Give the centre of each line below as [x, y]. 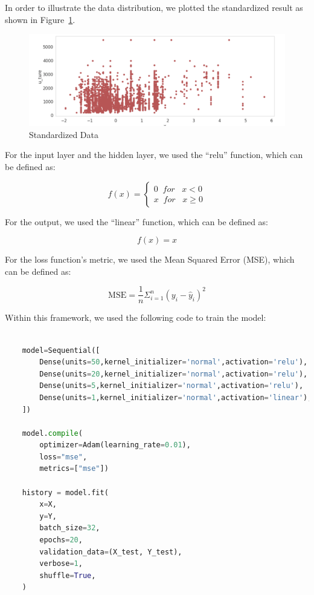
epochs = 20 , [61, 540]
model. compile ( [52, 433]
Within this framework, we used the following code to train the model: [136, 317]
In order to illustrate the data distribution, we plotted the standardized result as [154, 7]
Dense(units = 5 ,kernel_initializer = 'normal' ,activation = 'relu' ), [171, 386]
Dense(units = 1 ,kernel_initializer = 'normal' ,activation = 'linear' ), [176, 397]
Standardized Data [64, 134]
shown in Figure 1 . [40, 19]
